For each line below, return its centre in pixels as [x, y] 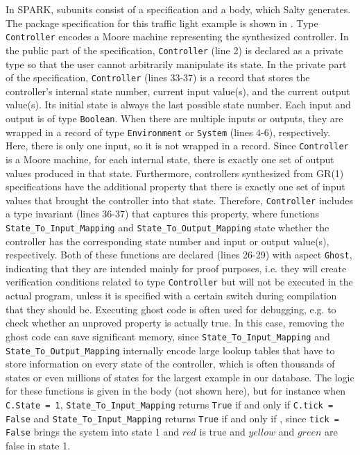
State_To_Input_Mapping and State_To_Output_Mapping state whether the [168, 227]
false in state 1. [38, 445]
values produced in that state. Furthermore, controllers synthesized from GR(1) [175, 173]
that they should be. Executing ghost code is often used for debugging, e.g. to [171, 309]
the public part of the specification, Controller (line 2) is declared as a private [174, 50]
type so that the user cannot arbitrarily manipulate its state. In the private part [176, 64]
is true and [222, 432]
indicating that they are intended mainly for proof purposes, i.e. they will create [176, 268]
